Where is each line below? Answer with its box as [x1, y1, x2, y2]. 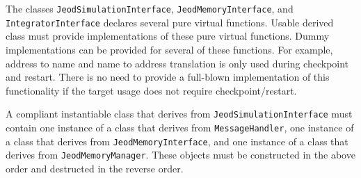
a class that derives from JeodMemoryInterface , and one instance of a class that [6, 133, 348, 148]
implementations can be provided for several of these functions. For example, [6, 42, 333, 56]
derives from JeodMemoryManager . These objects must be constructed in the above [6, 147, 355, 162]
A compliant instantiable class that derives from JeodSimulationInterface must [6, 106, 353, 121]
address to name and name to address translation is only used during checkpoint [6, 56, 349, 70]
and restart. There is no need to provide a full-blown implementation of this [6, 70, 330, 84]
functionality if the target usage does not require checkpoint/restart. [6, 83, 297, 97]
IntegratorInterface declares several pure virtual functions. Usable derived [6, 15, 334, 29]
